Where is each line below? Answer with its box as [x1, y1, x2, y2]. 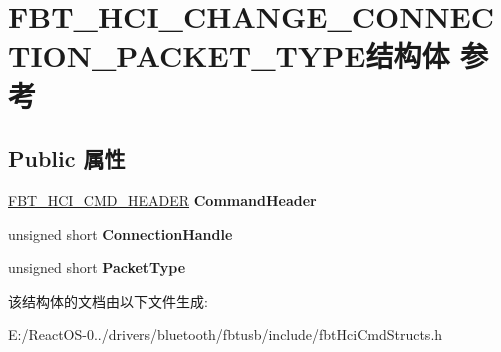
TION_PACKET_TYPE [8, 35, 366, 76]
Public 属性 [8, 143, 126, 174]
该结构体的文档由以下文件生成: [8, 290, 208, 311]
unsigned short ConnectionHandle [8, 223, 233, 244]
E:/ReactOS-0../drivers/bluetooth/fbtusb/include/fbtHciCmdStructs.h [8, 324, 443, 345]
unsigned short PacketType [8, 257, 186, 278]
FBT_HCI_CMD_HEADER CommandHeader [8, 189, 317, 210]
